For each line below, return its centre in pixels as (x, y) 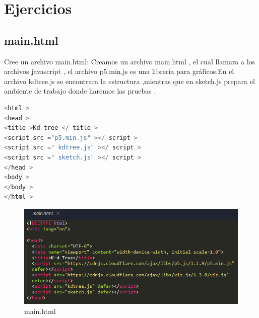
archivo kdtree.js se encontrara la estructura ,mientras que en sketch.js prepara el (129, 81)
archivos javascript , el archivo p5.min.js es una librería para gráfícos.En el (119, 71)
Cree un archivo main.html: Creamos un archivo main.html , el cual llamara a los (130, 61)
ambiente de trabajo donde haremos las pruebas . (80, 91)
